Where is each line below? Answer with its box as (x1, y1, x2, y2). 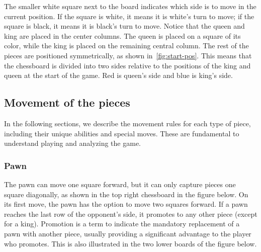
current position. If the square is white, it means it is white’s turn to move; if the (4, 11, 254, 21)
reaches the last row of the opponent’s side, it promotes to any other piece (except (4, 208, 257, 219)
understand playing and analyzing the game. (4, 138, 141, 148)
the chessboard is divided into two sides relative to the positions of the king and (4, 60, 251, 70)
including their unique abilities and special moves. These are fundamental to (4, 128, 239, 138)
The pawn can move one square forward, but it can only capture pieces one (4, 179, 236, 189)
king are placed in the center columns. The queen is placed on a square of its (4, 30, 241, 41)
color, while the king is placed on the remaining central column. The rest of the (4, 40, 249, 51)
